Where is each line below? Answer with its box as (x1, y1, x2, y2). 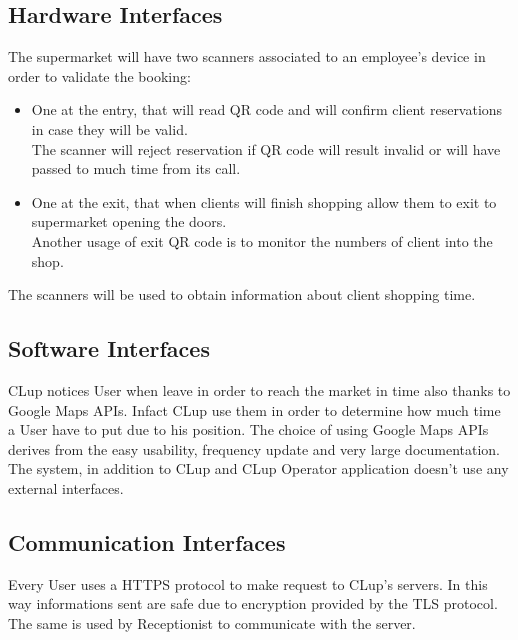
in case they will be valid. (31, 118, 188, 139)
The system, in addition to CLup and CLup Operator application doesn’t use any (8, 458, 509, 479)
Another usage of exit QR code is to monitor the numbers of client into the (31, 230, 493, 251)
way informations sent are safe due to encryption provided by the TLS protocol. (8, 593, 498, 614)
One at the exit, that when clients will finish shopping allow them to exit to (31, 191, 497, 212)
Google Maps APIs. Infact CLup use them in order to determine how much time (8, 399, 501, 420)
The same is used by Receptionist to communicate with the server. (8, 612, 416, 633)
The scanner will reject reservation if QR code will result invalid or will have (31, 138, 501, 159)
